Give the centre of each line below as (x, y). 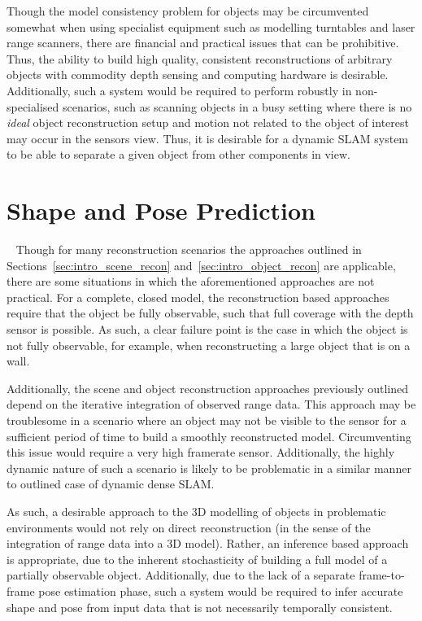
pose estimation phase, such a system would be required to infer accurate (221, 590)
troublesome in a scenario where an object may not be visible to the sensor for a (207, 420)
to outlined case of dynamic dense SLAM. (111, 484)
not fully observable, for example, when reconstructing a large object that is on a (209, 345)
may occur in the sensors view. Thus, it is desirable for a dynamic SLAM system (208, 138)
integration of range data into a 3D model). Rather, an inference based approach (208, 543)
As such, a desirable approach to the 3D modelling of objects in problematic (196, 511)
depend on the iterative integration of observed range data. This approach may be (211, 404)
